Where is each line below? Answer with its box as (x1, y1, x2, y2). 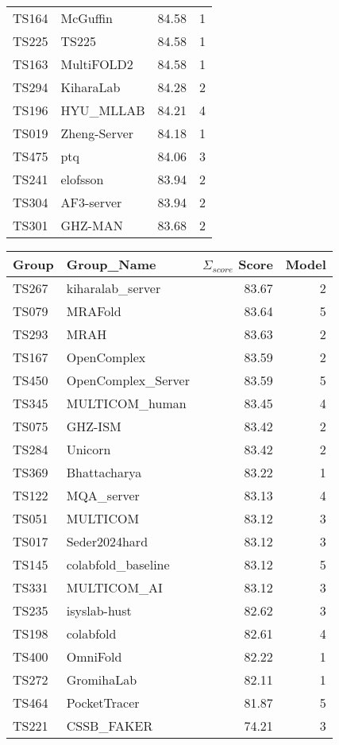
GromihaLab (66, 670, 137, 689)
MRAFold (66, 302, 121, 320)
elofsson (60, 170, 104, 188)
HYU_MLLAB (60, 101, 145, 119)
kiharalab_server (66, 279, 161, 297)
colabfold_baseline (66, 555, 170, 573)
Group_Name (66, 255, 156, 273)
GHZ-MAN (60, 216, 123, 234)
